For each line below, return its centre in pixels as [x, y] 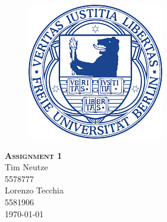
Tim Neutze [26, 167]
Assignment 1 [34, 155]
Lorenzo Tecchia [34, 190]
